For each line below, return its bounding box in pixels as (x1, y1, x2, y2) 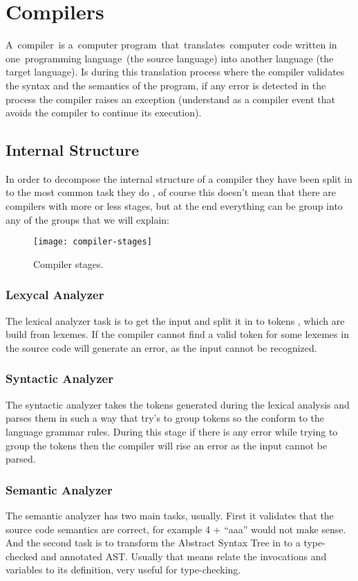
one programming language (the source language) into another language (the (6, 51, 334, 65)
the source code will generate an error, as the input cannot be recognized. (6, 340, 317, 355)
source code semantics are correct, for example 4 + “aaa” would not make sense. (6, 521, 346, 536)
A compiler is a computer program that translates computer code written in (6, 37, 337, 52)
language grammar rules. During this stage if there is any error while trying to (6, 424, 338, 438)
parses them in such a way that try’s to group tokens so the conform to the (6, 411, 325, 425)
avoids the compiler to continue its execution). (6, 105, 202, 120)
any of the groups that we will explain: (6, 212, 169, 226)
